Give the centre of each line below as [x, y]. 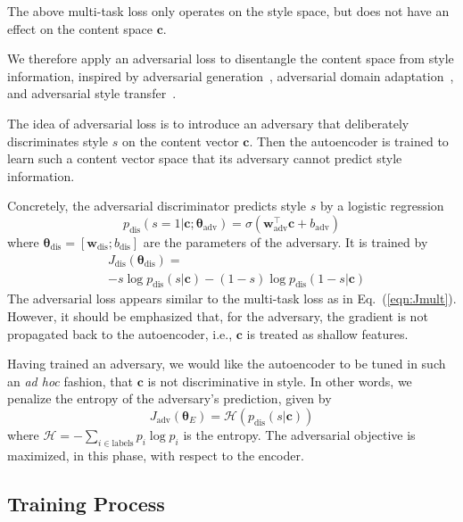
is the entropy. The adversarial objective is [299, 434]
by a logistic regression [382, 206]
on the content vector [180, 141]
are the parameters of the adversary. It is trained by [285, 241]
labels [123, 443]
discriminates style [58, 141]
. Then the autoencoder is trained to [349, 141]
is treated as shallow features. [327, 333]
